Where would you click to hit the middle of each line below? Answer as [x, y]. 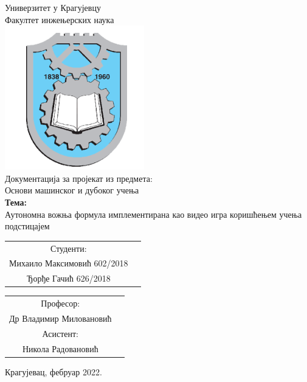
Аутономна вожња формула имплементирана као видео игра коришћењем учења [153, 214]
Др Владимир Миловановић [60, 318]
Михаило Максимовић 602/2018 [69, 263]
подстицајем [27, 226]
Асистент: [60, 333]
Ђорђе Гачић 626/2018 [68, 278]
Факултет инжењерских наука [60, 19]
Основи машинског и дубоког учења [72, 190]
